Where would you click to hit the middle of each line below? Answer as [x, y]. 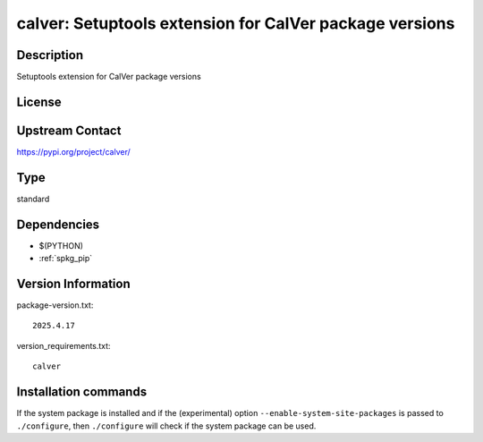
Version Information [73, 284]
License [39, 102]
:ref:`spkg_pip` [66, 259]
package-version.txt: [55, 305]
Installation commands [82, 392]
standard [33, 199]
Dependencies [58, 224]
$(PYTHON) [61, 245]
